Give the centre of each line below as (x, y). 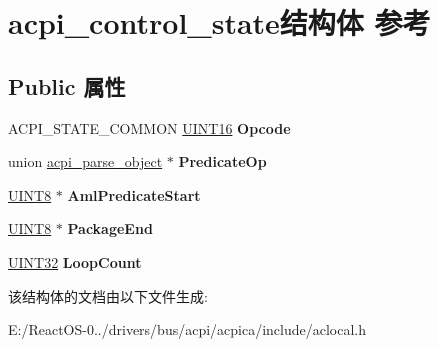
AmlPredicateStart (134, 194)
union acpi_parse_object (85, 161)
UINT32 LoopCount (75, 261)
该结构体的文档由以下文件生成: (108, 295)
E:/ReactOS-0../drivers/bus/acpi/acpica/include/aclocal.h (187, 329)
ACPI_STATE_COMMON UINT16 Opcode (149, 127)
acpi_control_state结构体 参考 (219, 22)
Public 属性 (67, 85)
